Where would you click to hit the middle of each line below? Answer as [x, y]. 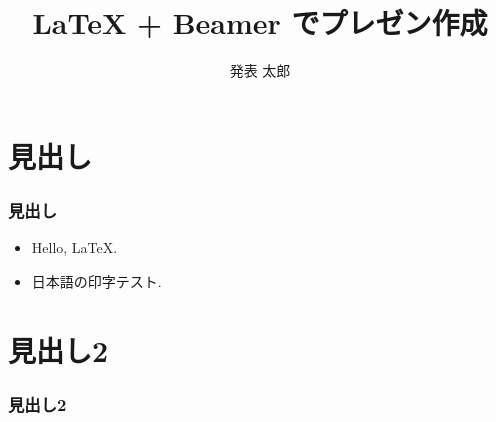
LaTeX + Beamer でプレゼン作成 [260, 22]
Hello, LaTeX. [74, 247]
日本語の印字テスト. [96, 280]
